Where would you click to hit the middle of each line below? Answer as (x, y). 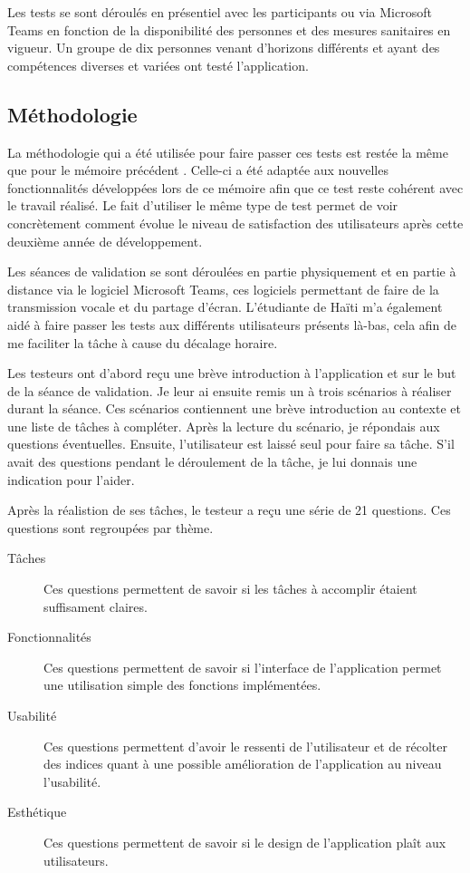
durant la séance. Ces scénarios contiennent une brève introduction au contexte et (234, 408)
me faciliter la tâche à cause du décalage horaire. (143, 342)
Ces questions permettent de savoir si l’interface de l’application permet (243, 667)
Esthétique (37, 812)
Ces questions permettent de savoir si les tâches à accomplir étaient (230, 589)
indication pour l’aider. (71, 479)
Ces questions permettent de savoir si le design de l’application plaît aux (245, 842)
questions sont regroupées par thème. (110, 527)
